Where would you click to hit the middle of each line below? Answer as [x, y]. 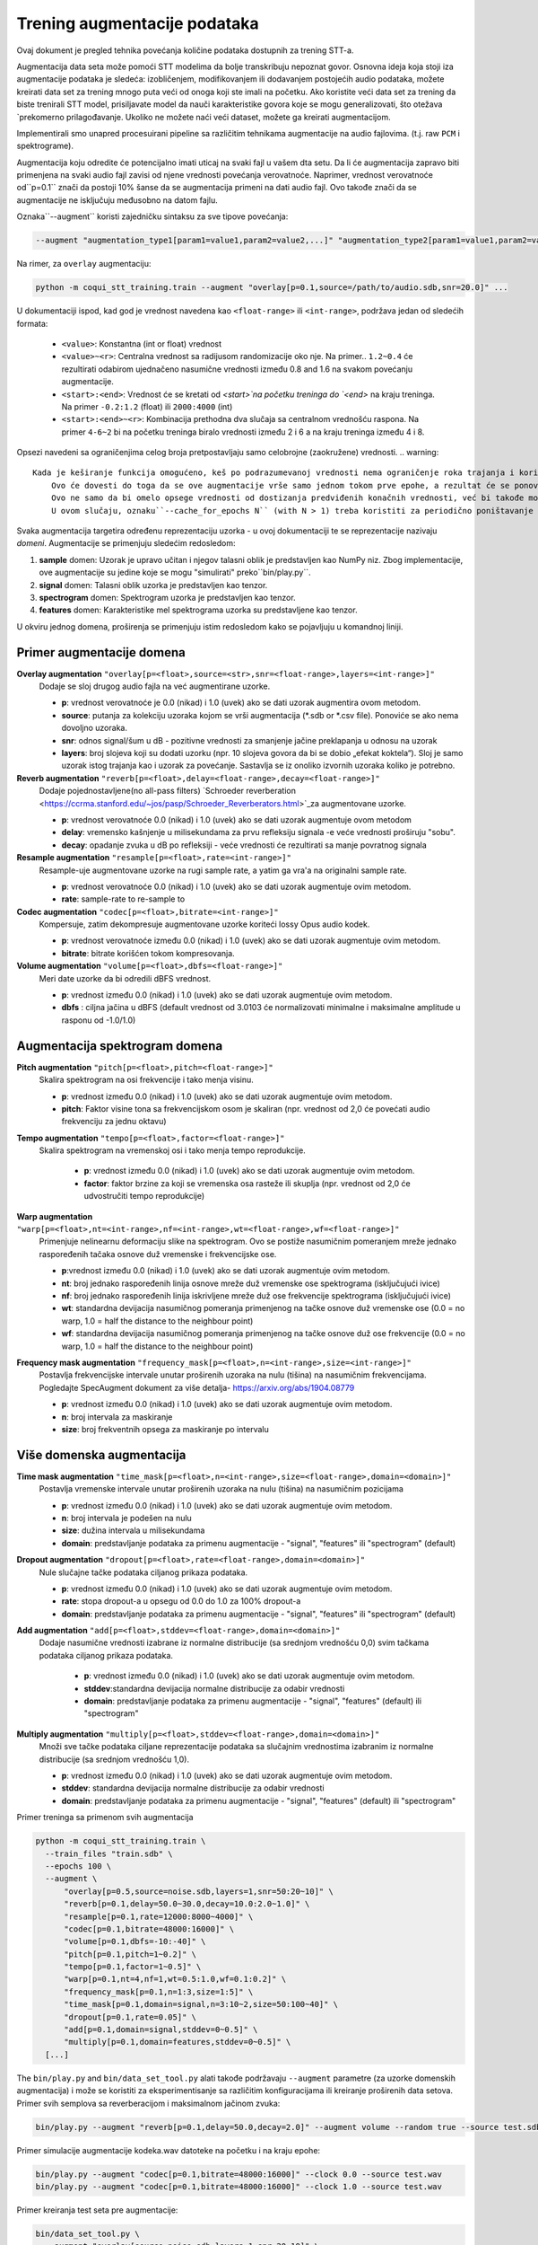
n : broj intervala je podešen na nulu [126, 1518]
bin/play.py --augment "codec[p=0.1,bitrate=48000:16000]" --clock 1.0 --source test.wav [239, 2186]
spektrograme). [45, 146]
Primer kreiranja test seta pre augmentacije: [97, 2210]
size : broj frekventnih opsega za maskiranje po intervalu [165, 1429]
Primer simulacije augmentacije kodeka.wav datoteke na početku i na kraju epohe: [169, 2150]
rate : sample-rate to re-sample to [123, 899]
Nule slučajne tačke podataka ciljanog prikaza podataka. [143, 1572]
